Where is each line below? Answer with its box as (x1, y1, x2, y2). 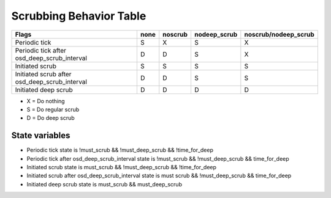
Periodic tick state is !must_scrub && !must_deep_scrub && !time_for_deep (26, 147, 214, 154)
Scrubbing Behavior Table (11, 9, 146, 23)
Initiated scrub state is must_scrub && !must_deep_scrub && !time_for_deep (26, 164, 217, 171)
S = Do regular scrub (26, 106, 80, 113)
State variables (11, 130, 70, 141)
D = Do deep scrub (26, 114, 75, 122)
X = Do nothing (26, 97, 65, 105)
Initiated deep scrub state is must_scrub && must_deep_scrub (26, 180, 182, 188)
